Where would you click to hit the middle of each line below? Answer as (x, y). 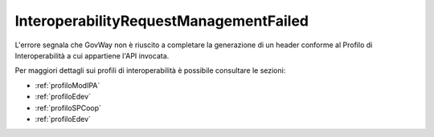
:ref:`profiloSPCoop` (68, 107)
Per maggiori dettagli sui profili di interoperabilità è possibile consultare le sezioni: (150, 71)
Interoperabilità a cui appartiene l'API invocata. (92, 55)
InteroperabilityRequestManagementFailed (162, 21)
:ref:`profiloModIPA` (68, 85)
